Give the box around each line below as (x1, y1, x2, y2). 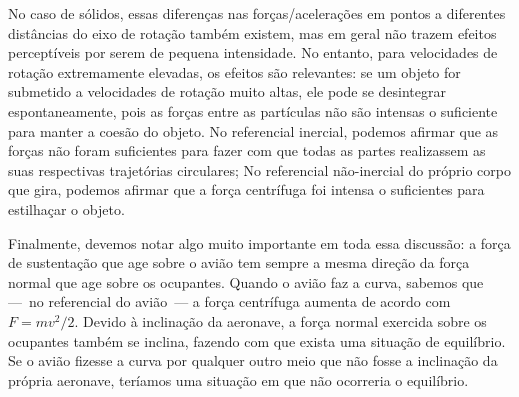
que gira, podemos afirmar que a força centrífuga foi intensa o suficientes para (8, 179, 485, 200)
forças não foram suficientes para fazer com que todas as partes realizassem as (8, 140, 486, 161)
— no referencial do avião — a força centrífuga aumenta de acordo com (8, 291, 451, 312)
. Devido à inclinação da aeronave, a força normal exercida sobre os (74, 310, 487, 331)
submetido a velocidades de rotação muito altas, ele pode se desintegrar (8, 81, 446, 102)
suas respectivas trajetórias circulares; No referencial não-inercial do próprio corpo (8, 159, 511, 180)
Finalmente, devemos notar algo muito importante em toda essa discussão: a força (8, 232, 511, 253)
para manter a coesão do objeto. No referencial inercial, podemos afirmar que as (8, 120, 499, 141)
